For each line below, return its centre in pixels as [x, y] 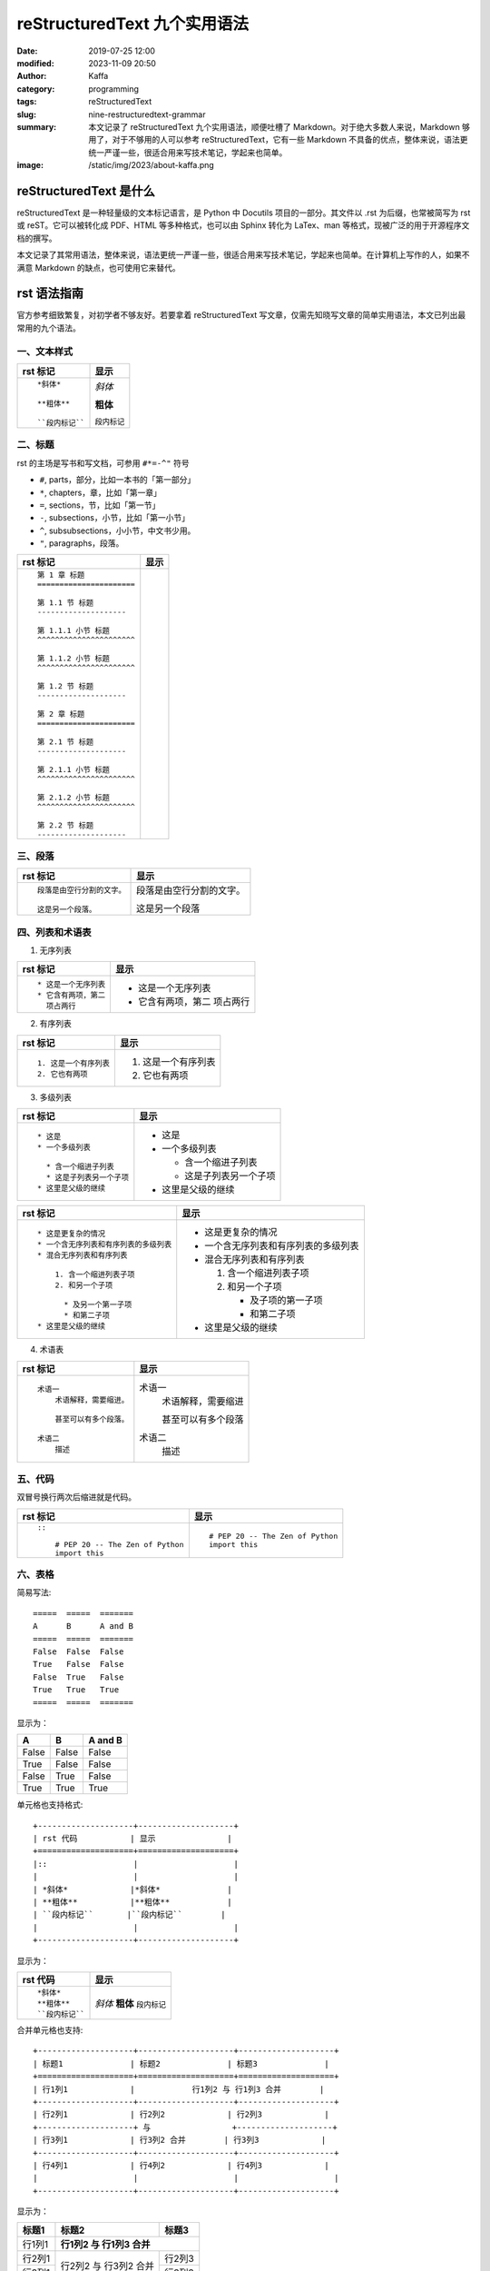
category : [36, 89]
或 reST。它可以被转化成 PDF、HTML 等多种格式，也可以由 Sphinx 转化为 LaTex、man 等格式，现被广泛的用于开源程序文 [243, 225]
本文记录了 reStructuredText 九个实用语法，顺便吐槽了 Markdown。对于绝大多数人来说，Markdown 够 [279, 126]
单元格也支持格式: [50, 1805]
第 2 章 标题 [61, 714]
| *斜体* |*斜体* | [133, 1889]
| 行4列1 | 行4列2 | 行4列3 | [181, 2165]
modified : [35, 63]
